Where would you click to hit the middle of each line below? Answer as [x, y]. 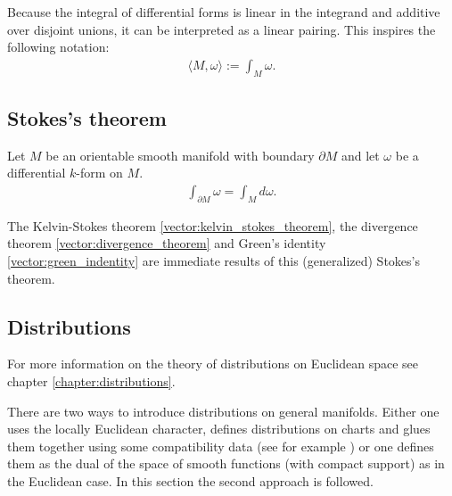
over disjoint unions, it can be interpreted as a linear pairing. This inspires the [222, 29]
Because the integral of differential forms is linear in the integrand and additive [224, 12]
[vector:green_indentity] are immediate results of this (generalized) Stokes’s [214, 261]
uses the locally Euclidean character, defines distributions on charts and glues [219, 429]
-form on [99, 173]
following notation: [58, 47]
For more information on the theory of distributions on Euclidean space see [213, 364]
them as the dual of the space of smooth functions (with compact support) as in [226, 463]
